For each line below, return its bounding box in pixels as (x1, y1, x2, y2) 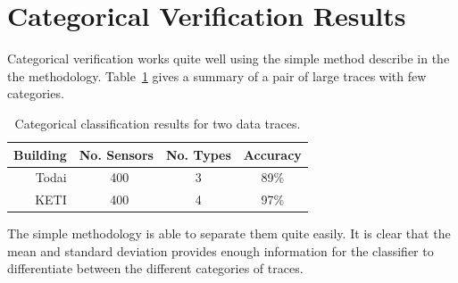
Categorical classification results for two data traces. (14, 113, 301, 132)
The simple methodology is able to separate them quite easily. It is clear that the (7, 224, 451, 243)
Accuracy (243, 145, 302, 163)
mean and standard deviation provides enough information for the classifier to (7, 241, 434, 260)
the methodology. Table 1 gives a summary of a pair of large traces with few (7, 66, 427, 85)
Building (13, 145, 67, 163)
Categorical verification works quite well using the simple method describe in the (7, 49, 450, 68)
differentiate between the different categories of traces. (7, 259, 304, 278)
